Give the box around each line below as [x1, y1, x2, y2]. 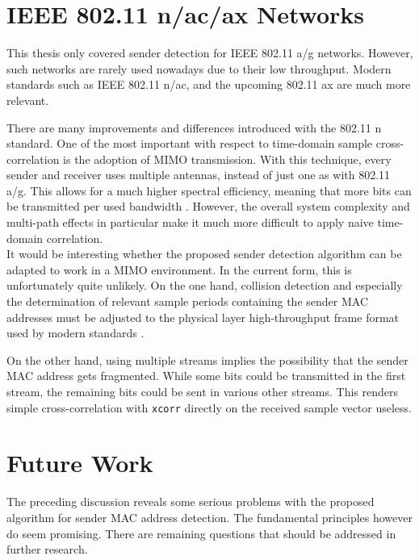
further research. [6, 541, 88, 558]
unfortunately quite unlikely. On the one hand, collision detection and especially [6, 277, 403, 294]
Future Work [6, 446, 153, 479]
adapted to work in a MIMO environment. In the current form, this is [6, 261, 352, 278]
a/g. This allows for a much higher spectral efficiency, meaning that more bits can [6, 182, 412, 199]
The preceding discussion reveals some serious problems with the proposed [6, 493, 375, 510]
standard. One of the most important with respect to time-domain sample [6, 135, 373, 152]
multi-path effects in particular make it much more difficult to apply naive [6, 214, 374, 231]
